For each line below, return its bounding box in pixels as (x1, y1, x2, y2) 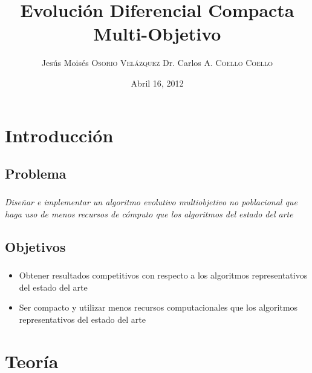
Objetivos (5, 237, 66, 256)
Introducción (5, 122, 114, 147)
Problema (5, 164, 67, 183)
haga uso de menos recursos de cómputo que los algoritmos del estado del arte (5, 207, 293, 220)
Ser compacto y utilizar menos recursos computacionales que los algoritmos (19, 301, 298, 314)
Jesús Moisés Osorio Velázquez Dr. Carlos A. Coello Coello (41, 56, 273, 69)
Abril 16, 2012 (131, 76, 184, 89)
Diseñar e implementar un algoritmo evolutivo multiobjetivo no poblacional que (5, 196, 297, 208)
